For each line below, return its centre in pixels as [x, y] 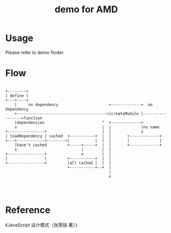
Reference [28, 210]
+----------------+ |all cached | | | [58, 163]
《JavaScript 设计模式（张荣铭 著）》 [43, 225]
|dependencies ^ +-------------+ [79, 122]
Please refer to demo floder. [35, 52]
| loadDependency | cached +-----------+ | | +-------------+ [83, 136]
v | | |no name [87, 127]
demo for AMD [86, 9]
